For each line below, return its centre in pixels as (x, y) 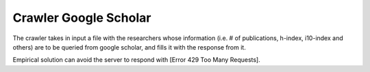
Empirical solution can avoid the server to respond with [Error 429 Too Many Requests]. (136, 60)
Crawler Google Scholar (82, 18)
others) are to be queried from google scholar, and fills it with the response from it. (129, 47)
